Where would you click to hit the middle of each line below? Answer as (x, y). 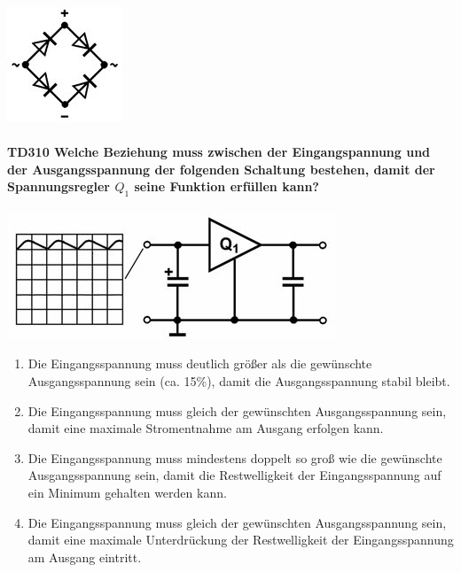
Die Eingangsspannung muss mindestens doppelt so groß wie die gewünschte (235, 457)
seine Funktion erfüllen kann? (227, 186)
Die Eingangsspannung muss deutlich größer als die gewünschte (200, 363)
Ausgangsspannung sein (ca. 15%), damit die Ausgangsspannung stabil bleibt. (239, 380)
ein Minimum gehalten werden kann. (127, 492)
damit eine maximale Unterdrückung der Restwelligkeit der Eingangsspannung (241, 540)
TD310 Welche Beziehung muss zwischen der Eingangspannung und (219, 152)
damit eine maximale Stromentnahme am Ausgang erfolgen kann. (206, 428)
